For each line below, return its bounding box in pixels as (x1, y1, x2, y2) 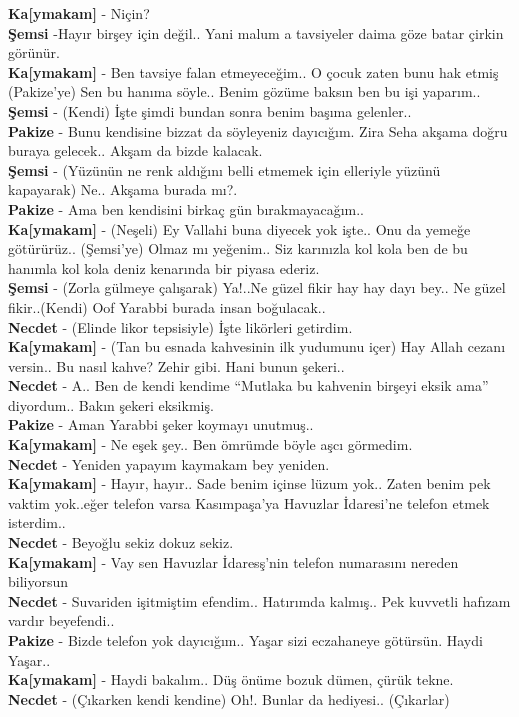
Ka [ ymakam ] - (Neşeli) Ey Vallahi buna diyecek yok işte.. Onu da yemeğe (8, 218, 471, 239)
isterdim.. (8, 512, 66, 533)
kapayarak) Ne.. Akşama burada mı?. (8, 179, 238, 200)
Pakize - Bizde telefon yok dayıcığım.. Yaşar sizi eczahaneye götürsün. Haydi (8, 630, 483, 650)
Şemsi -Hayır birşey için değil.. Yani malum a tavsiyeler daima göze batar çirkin (8, 22, 504, 43)
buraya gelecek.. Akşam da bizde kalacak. (8, 140, 263, 161)
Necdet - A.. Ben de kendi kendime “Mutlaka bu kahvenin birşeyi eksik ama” (8, 375, 489, 396)
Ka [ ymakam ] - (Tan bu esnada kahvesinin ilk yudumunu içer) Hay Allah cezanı (8, 336, 506, 357)
